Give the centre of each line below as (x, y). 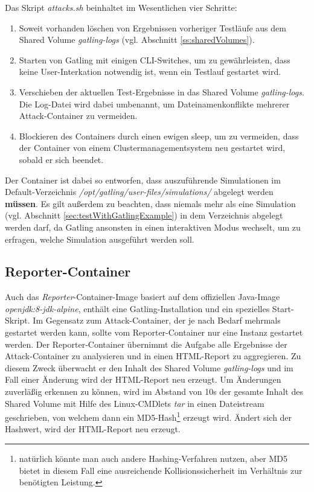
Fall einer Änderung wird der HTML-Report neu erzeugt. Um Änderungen (143, 379)
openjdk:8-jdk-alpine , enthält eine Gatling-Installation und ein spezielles (137, 308)
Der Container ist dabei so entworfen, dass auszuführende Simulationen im (143, 180)
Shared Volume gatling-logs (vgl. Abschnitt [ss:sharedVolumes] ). (137, 40)
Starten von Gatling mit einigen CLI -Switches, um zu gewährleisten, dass (155, 59)
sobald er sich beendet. (61, 159)
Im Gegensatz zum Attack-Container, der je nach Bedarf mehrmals (157, 320)
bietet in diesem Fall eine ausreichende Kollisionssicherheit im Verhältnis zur (161, 470)
